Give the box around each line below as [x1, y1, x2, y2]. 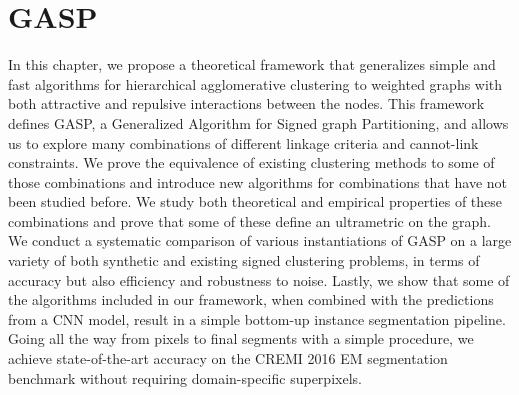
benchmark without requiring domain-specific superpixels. [8, 367, 362, 388]
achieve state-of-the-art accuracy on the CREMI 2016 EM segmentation [8, 348, 448, 369]
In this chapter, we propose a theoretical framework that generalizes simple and [8, 54, 496, 75]
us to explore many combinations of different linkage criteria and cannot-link [8, 132, 479, 153]
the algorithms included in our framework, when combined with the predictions [8, 289, 494, 310]
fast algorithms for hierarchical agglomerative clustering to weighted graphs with [8, 73, 503, 94]
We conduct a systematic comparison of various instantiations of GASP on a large [8, 230, 512, 251]
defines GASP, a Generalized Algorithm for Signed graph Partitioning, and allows [8, 112, 509, 133]
